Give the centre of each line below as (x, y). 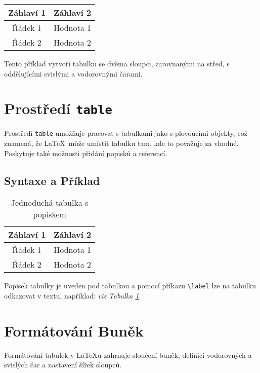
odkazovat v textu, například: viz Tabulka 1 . (73, 296)
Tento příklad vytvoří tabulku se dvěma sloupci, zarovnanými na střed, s (117, 63)
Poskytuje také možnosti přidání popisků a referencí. (86, 153)
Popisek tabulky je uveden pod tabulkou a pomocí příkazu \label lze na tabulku (130, 286)
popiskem (50, 214)
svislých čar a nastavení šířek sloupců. (63, 365)
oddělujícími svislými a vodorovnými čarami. (73, 73)
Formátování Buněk (74, 330)
